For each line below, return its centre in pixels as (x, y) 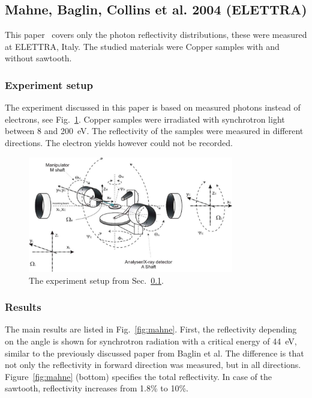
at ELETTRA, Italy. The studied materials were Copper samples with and (142, 46)
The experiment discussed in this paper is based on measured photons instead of (153, 107)
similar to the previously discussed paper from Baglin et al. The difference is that (154, 353)
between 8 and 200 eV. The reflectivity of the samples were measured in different (154, 131)
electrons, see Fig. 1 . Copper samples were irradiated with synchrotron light (145, 119)
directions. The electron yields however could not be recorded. (119, 142)
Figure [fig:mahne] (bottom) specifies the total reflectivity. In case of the (139, 376)
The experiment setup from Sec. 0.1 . (96, 280)
